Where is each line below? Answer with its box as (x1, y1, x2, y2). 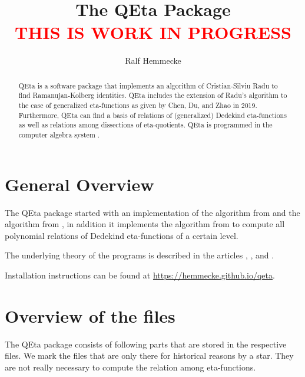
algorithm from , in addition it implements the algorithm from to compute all (5, 218, 285, 230)
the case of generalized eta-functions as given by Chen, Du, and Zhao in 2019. (18, 100, 257, 110)
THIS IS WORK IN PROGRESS (15, 20, 291, 44)
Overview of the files (5, 303, 175, 327)
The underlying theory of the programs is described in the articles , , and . (5, 249, 274, 261)
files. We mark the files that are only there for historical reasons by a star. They (5, 349, 294, 362)
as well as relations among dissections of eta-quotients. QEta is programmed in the (18, 120, 273, 130)
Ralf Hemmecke (125, 54, 181, 67)
